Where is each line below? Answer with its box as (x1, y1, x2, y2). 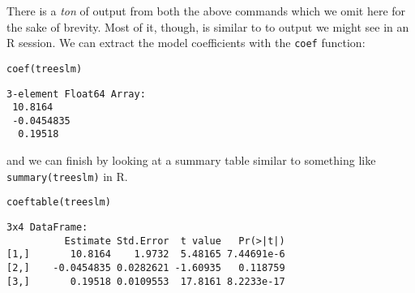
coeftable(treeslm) (6, 196, 111, 209)
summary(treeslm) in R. (6, 167, 128, 184)
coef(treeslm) (6, 62, 83, 75)
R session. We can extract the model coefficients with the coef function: (6, 34, 366, 51)
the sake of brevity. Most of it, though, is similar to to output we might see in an (6, 18, 409, 35)
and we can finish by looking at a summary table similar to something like (6, 152, 376, 169)
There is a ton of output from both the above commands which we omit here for (6, 2, 406, 19)
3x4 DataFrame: (6, 222, 88, 234)
